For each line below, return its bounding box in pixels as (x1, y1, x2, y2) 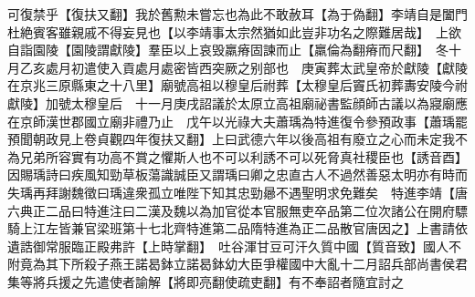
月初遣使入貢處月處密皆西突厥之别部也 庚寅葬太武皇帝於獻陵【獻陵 (58, 57, 468, 77)
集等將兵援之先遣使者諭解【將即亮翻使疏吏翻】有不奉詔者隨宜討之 (7, 271, 404, 291)
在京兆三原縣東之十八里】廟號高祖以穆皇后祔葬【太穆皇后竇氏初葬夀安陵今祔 (7, 76, 468, 95)
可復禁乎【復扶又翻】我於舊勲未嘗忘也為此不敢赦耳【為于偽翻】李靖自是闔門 (7, 5, 468, 23)
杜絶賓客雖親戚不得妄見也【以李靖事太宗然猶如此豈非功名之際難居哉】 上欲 (7, 22, 461, 41)
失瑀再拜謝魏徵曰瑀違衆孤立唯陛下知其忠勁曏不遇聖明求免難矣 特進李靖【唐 (7, 182, 468, 201)
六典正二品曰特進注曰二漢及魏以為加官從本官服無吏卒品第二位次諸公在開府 (7, 200, 455, 220)
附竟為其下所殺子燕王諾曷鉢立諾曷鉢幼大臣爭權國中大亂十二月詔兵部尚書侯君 (7, 254, 468, 273)
